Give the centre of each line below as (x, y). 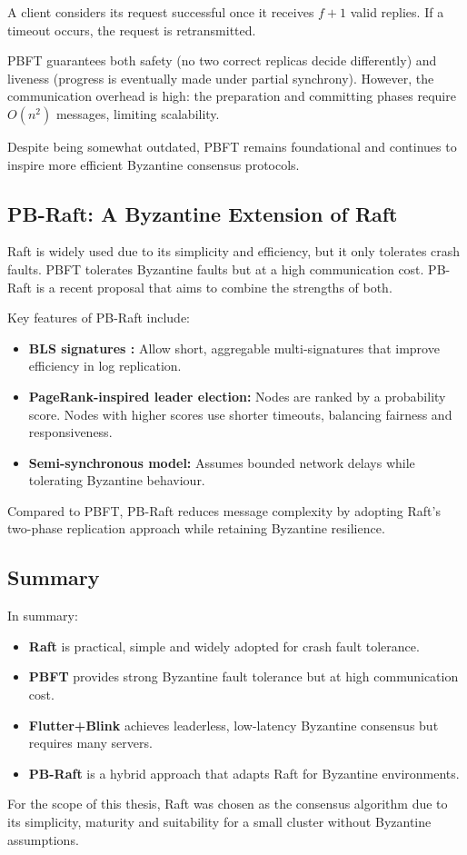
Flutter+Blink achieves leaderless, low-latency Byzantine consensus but (233, 725)
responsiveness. (70, 432)
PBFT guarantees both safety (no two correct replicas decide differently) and (222, 60)
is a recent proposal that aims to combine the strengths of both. (214, 287)
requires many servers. (90, 743)
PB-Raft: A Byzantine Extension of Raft (203, 213)
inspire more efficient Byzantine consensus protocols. (154, 164)
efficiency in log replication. (105, 366)
